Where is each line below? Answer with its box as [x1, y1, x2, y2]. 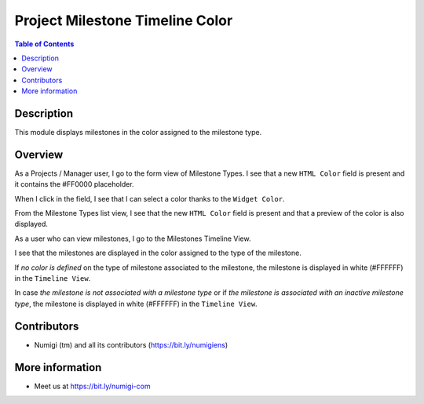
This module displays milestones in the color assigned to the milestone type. [14, 128, 262, 137]
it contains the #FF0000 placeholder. [14, 180, 134, 189]
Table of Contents [14, 39, 75, 49]
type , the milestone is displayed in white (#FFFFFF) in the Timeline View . [14, 299, 258, 308]
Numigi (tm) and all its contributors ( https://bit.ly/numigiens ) [34, 340, 228, 349]
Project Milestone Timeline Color [14, 12, 233, 29]
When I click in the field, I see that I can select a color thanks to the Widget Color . [14, 194, 285, 203]
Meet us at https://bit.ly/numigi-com [34, 381, 151, 391]
